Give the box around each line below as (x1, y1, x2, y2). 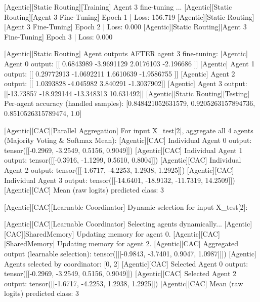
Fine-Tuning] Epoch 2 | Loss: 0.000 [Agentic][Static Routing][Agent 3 (32, 21, 247, 32)
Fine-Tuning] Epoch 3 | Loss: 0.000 (4, 31, 113, 42)
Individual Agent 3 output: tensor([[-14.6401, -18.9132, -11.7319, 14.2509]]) (4, 174, 235, 185)
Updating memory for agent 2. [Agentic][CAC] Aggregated (57, 238, 238, 249)
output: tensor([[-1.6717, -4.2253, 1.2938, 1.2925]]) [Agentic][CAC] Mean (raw (4, 278, 243, 288)
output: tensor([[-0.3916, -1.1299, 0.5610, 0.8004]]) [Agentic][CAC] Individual (4, 155, 241, 165)
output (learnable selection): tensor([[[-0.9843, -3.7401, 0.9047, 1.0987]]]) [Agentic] (4, 248, 256, 259)
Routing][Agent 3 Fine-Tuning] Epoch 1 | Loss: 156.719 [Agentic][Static (4, 11, 225, 22)
